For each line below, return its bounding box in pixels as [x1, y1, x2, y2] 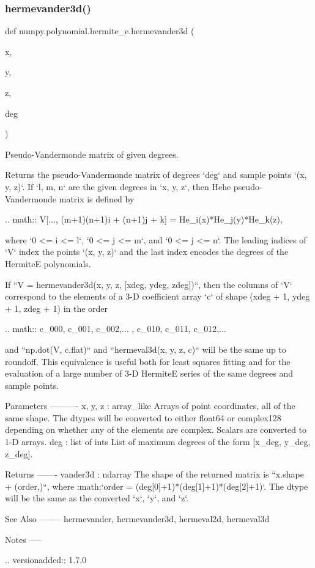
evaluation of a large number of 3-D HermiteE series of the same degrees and [5, 367, 294, 380]
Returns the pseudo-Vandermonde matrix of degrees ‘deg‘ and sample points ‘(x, [5, 168, 307, 181]
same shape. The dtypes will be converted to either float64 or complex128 [5, 411, 281, 424]
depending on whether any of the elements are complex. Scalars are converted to [5, 423, 307, 436]
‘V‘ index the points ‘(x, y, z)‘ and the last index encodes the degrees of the [5, 245, 289, 258]
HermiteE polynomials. [5, 257, 91, 270]
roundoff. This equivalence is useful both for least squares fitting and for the [5, 355, 291, 367]
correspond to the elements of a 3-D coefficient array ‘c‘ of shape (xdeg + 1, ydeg [5, 290, 310, 303]
